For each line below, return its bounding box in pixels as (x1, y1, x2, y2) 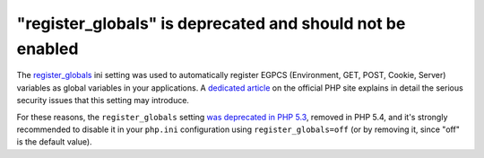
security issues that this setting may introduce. (16, 95, 190, 106)
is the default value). (16, 136, 93, 147)
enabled (16, 39, 79, 58)
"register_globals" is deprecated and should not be (16, 13, 406, 33)
